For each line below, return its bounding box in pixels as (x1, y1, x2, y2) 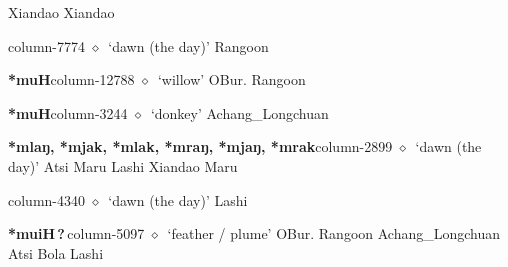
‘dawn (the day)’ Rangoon (108, 35, 269, 56)
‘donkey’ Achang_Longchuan (150, 102, 329, 123)
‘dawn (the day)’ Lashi (108, 189, 248, 210)
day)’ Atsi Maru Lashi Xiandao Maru (8, 155, 238, 176)
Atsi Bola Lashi (8, 242, 104, 263)
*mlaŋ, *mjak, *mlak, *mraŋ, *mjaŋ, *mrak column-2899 (8, 136, 393, 157)
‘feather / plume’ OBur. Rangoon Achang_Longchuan (167, 223, 501, 244)
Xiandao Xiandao (8, 2, 115, 22)
